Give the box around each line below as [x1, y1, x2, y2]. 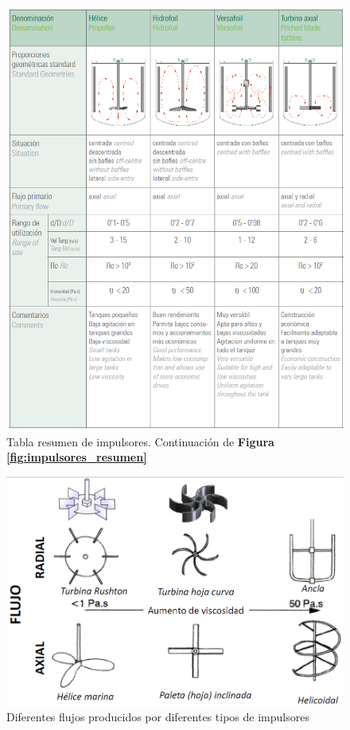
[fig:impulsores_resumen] [6, 449, 147, 465]
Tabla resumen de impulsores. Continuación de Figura [6, 433, 274, 449]
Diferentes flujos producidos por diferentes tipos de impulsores [6, 708, 309, 725]
